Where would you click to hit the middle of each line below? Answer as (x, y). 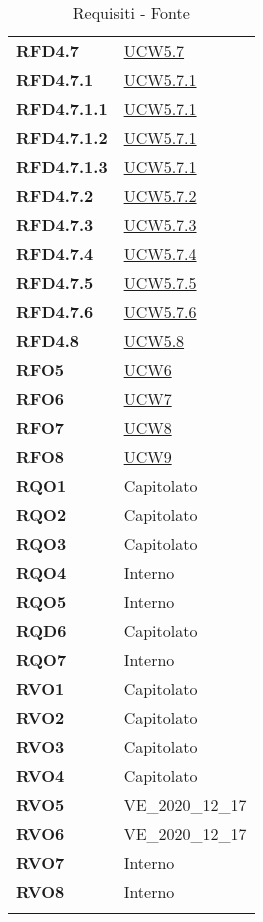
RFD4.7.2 (55, 195)
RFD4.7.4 (55, 253)
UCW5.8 (154, 340)
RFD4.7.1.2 (62, 137)
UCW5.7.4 (160, 253)
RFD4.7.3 (55, 224)
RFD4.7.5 (55, 282)
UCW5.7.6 (160, 311)
